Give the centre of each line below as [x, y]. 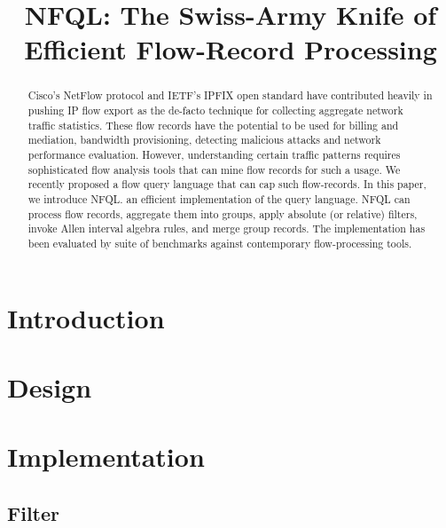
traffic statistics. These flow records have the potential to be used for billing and [213, 125]
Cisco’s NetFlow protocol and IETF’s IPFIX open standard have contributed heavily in [230, 95]
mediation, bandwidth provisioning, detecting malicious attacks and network [204, 140]
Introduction [86, 317]
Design [50, 386]
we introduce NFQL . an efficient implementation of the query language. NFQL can [219, 198]
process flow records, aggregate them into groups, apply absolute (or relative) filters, [223, 213]
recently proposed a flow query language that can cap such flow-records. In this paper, [227, 184]
